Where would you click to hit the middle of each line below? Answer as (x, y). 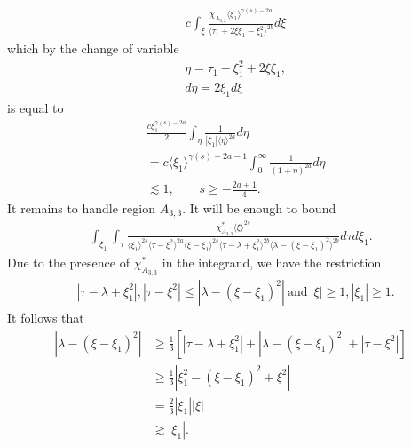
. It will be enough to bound (259, 208)
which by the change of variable (93, 48)
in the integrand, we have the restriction (272, 262)
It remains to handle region (81, 208)
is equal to (36, 107)
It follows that (46, 317)
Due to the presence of (68, 262)
